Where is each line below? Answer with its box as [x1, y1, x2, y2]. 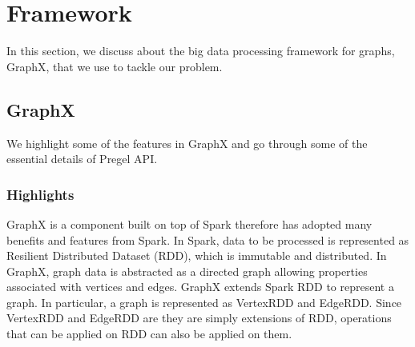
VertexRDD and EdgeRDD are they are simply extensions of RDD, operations [6, 309, 392, 326]
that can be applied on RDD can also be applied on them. [6, 325, 292, 342]
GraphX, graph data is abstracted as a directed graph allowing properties [6, 262, 368, 279]
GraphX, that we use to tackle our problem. [6, 58, 223, 74]
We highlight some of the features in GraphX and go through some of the [6, 134, 368, 151]
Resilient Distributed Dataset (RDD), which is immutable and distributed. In [6, 247, 387, 264]
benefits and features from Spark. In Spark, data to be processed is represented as [6, 231, 409, 248]
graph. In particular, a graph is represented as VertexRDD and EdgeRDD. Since [6, 293, 402, 310]
